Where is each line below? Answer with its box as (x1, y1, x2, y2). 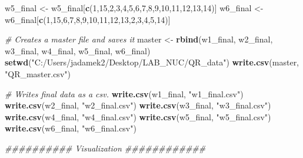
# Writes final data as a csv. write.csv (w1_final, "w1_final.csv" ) (5, 87, 244, 100)
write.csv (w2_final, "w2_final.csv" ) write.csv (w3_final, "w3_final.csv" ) (5, 99, 271, 111)
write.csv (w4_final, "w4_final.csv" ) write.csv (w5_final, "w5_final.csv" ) (5, 110, 271, 123)
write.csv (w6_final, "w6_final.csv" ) (5, 122, 136, 134)
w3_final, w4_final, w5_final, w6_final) (5, 44, 151, 57)
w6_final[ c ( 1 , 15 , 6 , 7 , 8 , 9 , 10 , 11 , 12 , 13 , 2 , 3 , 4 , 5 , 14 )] (5, 13, 171, 25)
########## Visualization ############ (5, 141, 206, 154)
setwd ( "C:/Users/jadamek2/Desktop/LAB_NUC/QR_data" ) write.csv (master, (5, 56, 299, 68)
